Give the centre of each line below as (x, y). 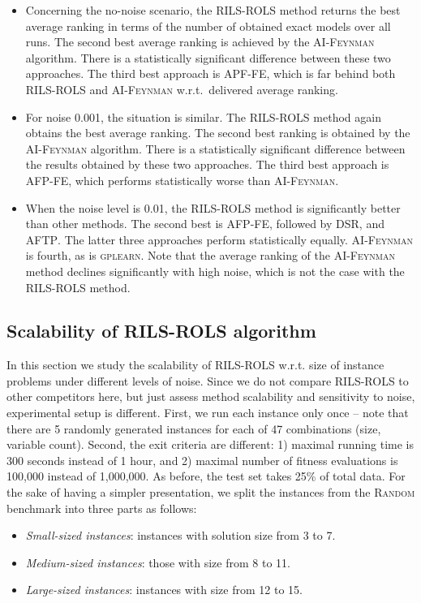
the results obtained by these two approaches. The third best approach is (207, 164)
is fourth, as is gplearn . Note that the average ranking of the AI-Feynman (210, 255)
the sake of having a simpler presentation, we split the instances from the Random (211, 492)
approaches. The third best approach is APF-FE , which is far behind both (210, 73)
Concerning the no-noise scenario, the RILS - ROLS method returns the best (213, 10)
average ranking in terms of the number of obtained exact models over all (208, 26)
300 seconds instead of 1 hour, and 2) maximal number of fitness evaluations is (202, 460)
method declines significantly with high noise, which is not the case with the (215, 271)
